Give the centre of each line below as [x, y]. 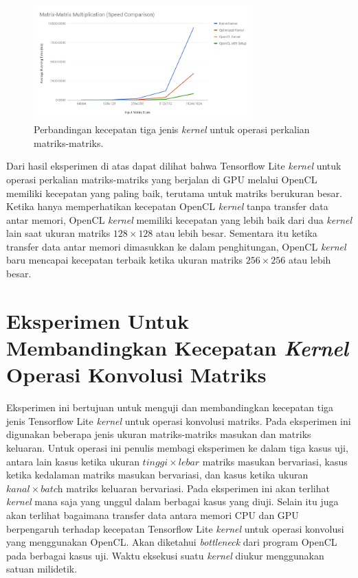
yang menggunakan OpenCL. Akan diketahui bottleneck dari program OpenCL [172, 542]
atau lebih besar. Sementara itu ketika [237, 233]
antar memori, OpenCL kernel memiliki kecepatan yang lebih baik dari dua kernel [179, 219]
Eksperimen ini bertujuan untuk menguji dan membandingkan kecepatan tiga [170, 407]
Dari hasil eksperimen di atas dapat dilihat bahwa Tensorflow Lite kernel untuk [174, 166]
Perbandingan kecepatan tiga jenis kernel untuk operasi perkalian [172, 129]
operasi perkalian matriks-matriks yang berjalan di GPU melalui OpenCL [162, 179]
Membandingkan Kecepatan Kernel [177, 348]
